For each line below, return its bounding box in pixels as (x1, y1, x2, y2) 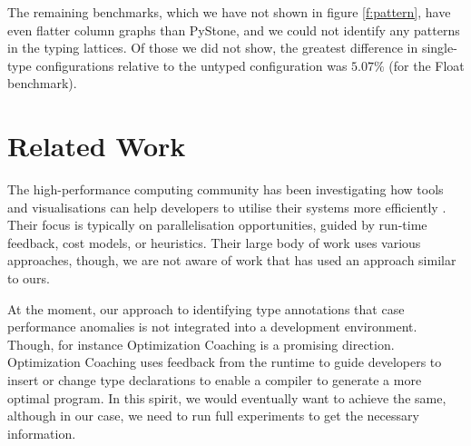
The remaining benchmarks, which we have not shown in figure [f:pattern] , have (7, 3, 451, 21)
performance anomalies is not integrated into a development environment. (7, 317, 417, 336)
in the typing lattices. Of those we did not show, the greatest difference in (7, 38, 418, 57)
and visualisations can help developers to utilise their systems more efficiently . (7, 197, 446, 216)
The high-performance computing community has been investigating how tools (7, 180, 444, 199)
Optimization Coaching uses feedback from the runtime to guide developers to (7, 352, 442, 372)
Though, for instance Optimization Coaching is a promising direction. (7, 334, 395, 353)
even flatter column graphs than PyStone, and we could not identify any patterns (7, 20, 460, 39)
